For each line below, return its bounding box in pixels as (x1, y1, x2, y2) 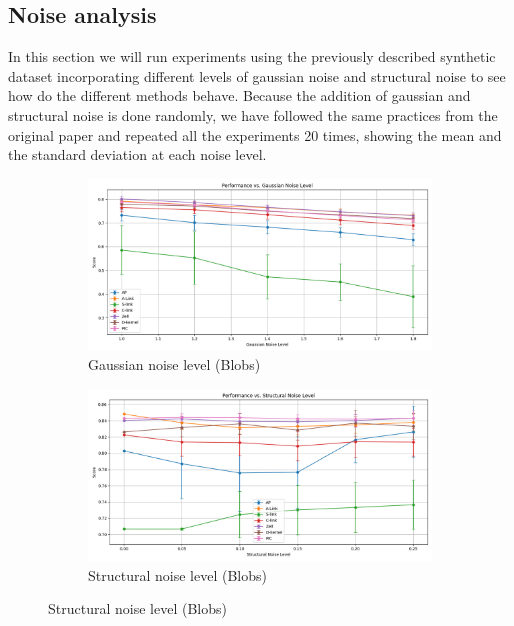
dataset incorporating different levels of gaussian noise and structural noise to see (8, 65, 506, 86)
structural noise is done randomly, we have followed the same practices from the (8, 104, 498, 125)
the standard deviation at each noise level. (8, 144, 267, 165)
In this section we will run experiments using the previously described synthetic (8, 46, 496, 67)
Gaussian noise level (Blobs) (88, 354, 261, 375)
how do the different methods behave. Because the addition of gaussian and (8, 85, 471, 106)
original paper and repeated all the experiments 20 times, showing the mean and (8, 124, 502, 145)
